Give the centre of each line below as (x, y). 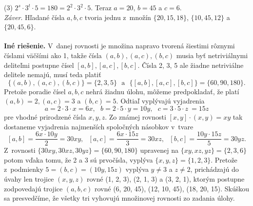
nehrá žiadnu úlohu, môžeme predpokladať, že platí (163, 91)
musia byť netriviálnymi (212, 55)
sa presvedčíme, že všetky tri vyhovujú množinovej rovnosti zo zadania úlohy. (119, 198)
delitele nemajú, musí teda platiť (53, 74)
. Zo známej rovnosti (136, 116)
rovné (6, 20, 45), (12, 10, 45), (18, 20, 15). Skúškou (172, 188)
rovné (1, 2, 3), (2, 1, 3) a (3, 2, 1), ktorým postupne (166, 178)
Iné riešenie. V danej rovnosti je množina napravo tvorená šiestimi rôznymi (119, 46)
